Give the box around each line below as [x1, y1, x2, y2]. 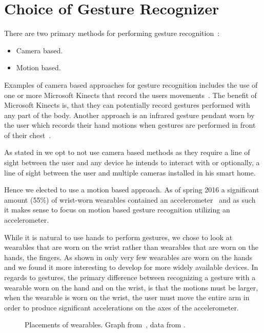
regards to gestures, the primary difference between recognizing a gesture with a [4, 272, 256, 282]
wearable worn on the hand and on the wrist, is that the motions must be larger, [4, 282, 258, 292]
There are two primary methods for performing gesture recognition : [4, 28, 220, 38]
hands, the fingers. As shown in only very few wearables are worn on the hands [4, 251, 253, 262]
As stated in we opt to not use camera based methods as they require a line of [4, 147, 250, 158]
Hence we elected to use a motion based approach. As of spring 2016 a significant [4, 184, 259, 195]
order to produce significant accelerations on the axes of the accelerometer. [4, 302, 239, 312]
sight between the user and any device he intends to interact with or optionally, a [4, 157, 260, 168]
